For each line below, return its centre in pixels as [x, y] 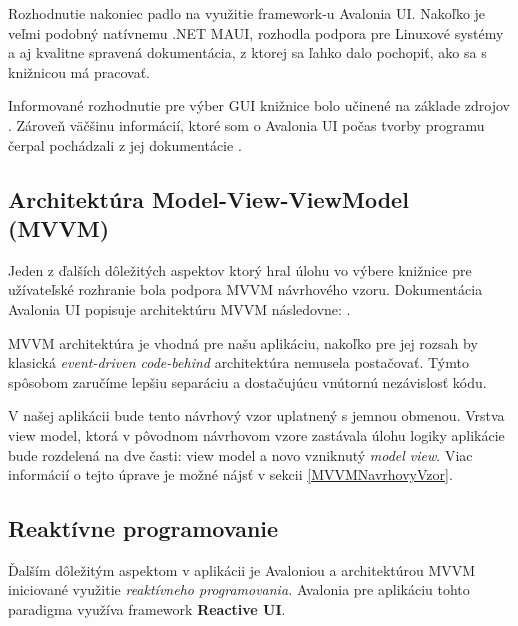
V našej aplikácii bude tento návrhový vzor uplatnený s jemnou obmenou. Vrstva [256, 415]
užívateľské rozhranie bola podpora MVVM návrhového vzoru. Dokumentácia [245, 289]
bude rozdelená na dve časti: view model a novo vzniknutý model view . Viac [240, 454]
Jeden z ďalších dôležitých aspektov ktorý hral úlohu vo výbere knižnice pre [240, 269]
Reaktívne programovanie [143, 528]
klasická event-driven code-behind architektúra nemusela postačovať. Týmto [238, 362]
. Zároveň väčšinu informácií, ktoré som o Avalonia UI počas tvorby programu [246, 124]
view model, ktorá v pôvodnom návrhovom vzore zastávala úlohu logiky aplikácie [256, 434]
